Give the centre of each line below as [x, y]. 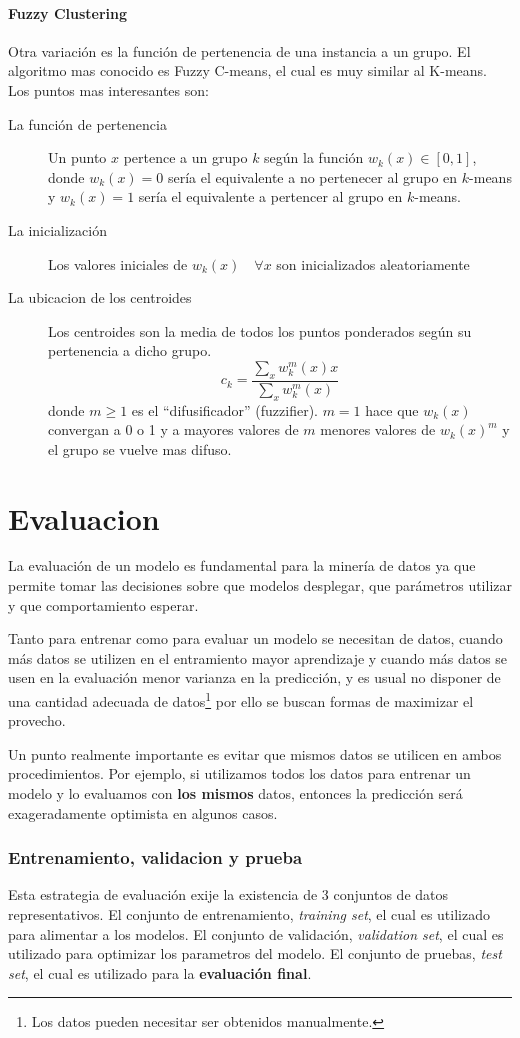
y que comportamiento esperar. [103, 604]
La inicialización [57, 229]
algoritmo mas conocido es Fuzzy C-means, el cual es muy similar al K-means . [247, 70]
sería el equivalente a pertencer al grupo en [270, 196]
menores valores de [378, 429]
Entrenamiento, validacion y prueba [155, 857]
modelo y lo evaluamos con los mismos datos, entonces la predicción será [235, 793]
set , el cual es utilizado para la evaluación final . [160, 972]
